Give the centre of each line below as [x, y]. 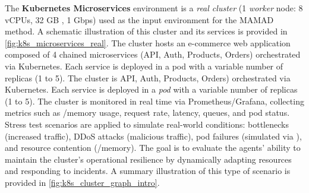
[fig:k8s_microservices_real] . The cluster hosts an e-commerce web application [148, 42]
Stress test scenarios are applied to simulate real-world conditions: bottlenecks [147, 124]
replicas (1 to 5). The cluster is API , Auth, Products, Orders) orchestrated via [148, 77]
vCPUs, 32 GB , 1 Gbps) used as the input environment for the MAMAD [139, 19]
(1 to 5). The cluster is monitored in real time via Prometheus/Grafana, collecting [154, 101]
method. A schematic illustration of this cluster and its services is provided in [146, 31]
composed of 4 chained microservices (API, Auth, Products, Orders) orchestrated [153, 54]
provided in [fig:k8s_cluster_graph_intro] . [82, 182]
